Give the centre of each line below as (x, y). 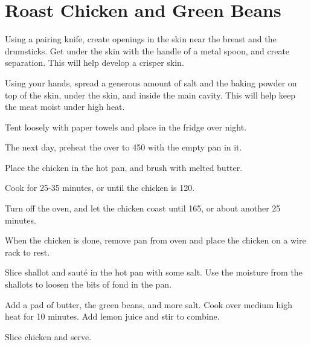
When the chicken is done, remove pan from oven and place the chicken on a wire (155, 240)
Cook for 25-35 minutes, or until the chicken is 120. (100, 188)
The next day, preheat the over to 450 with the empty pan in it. (123, 147)
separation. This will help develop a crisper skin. (95, 63)
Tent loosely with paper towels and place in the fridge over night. (126, 127)
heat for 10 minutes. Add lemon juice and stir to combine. (112, 316)
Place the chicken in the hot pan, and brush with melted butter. (124, 167)
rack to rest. (27, 252)
